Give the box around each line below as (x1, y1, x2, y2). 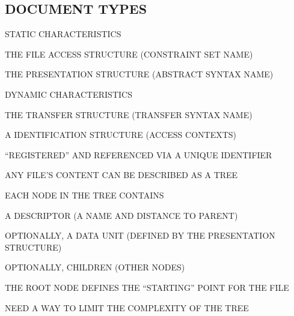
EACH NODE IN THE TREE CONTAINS (5, 188, 164, 201)
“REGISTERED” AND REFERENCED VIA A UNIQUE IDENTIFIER (5, 148, 272, 161)
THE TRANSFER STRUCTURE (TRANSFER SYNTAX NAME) (5, 108, 253, 121)
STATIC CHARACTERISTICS (5, 28, 121, 40)
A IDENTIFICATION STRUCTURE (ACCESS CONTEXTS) (5, 128, 236, 141)
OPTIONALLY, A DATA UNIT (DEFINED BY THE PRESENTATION (5, 229, 275, 242)
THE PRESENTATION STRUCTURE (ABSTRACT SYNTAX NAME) (5, 68, 274, 80)
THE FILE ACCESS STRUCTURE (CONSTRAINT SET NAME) (5, 47, 253, 60)
